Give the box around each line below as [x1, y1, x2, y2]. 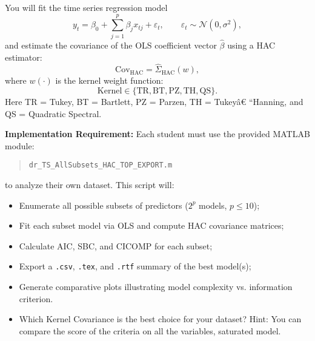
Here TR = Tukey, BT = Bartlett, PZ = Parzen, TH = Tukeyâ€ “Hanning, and [5, 95, 303, 107]
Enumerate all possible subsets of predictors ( [19, 198, 188, 211]
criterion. [19, 292, 53, 305]
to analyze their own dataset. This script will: [5, 178, 174, 191]
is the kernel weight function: [55, 74, 164, 87]
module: [5, 139, 35, 152]
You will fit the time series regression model [5, 1, 168, 13]
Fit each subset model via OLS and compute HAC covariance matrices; [19, 219, 284, 232]
